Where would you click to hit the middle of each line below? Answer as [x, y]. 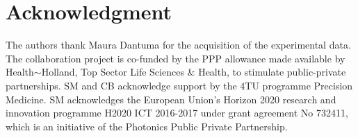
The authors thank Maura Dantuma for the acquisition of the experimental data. [178, 45]
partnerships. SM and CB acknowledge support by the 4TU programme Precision [179, 85]
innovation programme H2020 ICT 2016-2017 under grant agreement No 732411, [177, 113]
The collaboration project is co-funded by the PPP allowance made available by [176, 58]
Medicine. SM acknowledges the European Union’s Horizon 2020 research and [171, 99]
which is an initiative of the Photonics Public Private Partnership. [147, 126]
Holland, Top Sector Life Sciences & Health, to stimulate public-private [194, 72]
